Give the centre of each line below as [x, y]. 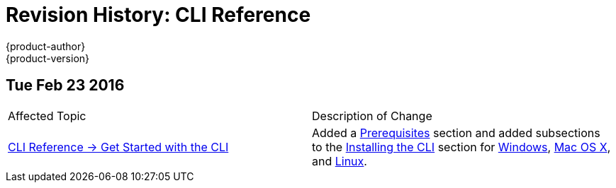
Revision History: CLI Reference [158, 15]
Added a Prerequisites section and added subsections [456, 133]
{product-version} [48, 58]
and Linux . [340, 161]
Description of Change [372, 116]
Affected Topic [47, 116]
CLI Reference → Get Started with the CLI [118, 147]
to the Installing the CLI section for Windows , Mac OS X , [461, 147]
